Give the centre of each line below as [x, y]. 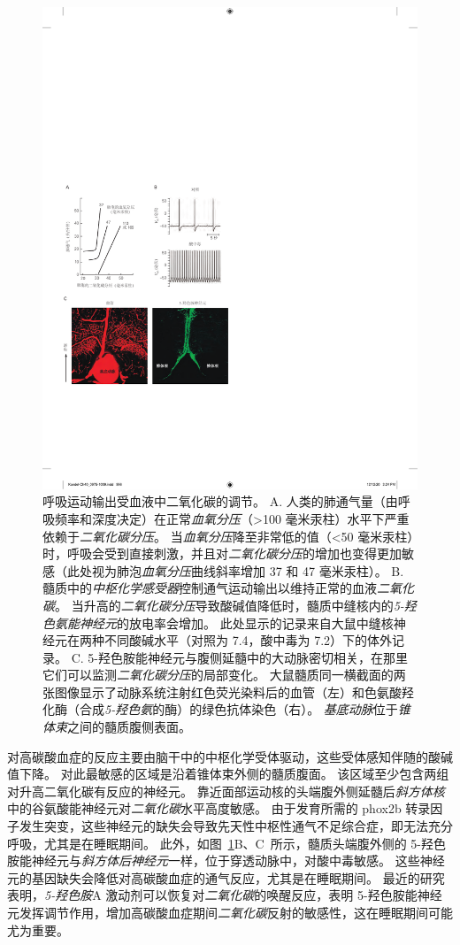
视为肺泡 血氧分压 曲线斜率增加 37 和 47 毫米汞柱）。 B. [248, 570]
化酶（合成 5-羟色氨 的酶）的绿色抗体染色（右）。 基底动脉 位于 [220, 709]
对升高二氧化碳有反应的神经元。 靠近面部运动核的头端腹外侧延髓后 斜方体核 [226, 791]
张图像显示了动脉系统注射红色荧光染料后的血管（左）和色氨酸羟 [228, 691]
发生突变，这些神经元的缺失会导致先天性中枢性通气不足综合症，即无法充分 [236, 826]
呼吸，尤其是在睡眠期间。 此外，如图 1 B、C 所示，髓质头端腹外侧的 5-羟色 [227, 843]
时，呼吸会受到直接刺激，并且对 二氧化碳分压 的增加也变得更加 [222, 553]
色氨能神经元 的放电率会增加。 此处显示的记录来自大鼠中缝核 [218, 622]
